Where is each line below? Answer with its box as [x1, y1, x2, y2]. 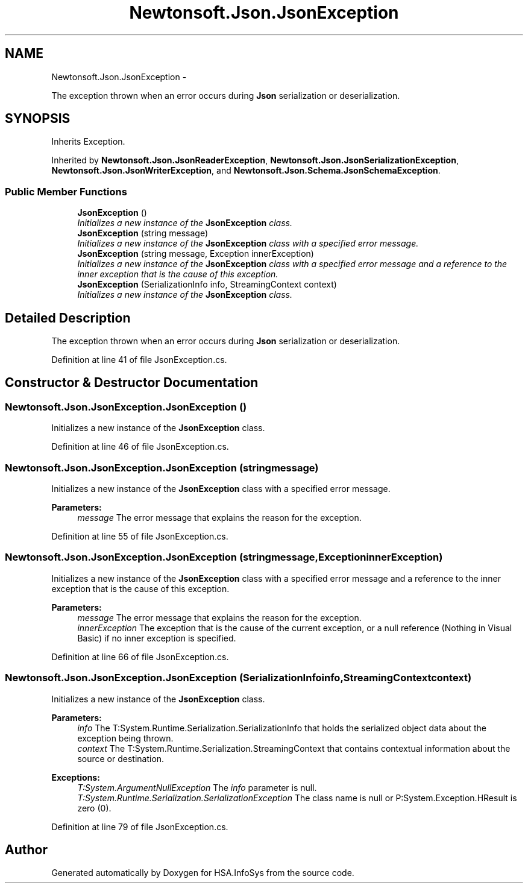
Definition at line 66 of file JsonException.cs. [51, 651, 229, 662]
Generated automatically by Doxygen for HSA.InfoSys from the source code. [51, 868, 354, 878]
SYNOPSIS [5, 111, 71, 127]
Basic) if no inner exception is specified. [77, 632, 236, 643]
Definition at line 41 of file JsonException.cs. [51, 354, 227, 365]
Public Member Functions [5, 185, 127, 198]
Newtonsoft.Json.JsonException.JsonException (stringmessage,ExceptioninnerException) [5, 551, 443, 564]
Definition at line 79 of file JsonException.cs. [51, 821, 228, 832]
